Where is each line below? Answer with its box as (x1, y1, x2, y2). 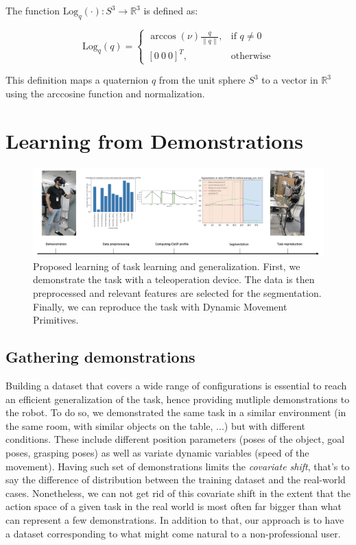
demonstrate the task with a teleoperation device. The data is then (33, 272, 315, 287)
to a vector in (261, 73, 318, 87)
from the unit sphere (158, 73, 246, 87)
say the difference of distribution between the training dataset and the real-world (5, 472, 346, 487)
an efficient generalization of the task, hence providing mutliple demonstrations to (5, 391, 350, 406)
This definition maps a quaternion (5, 73, 149, 87)
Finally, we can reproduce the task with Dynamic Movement (33, 299, 287, 313)
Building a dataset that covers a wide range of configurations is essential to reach (5, 378, 347, 392)
